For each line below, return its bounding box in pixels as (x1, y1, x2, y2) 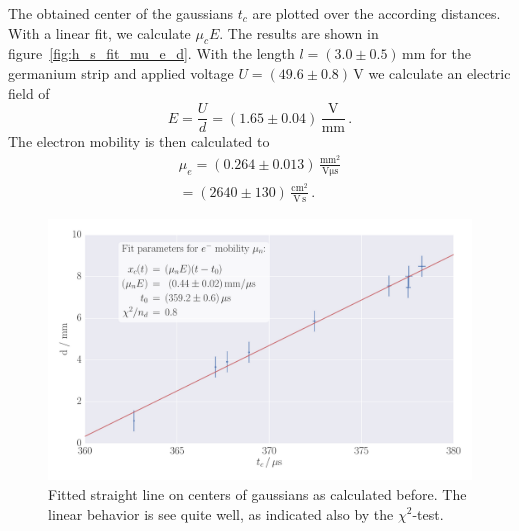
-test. (412, 503, 444, 524)
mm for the (402, 43, 471, 64)
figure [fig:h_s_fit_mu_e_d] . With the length (8, 43, 295, 64)
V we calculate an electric (353, 62, 511, 83)
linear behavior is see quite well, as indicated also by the (48, 503, 394, 524)
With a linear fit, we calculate (8, 22, 191, 43)
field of (8, 82, 50, 103)
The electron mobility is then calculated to (8, 131, 270, 152)
